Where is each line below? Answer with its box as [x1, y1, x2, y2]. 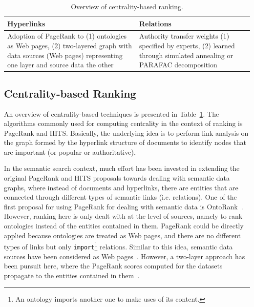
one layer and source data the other [7, 60, 114, 70]
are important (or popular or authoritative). [4, 146, 136, 157]
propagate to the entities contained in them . [4, 270, 140, 280]
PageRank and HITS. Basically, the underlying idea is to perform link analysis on [4, 127, 249, 138]
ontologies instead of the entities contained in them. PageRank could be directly [4, 221, 244, 231]
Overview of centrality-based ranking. [71, 1, 183, 11]
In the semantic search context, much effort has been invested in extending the [4, 163, 240, 173]
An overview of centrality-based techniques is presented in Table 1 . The [4, 108, 219, 119]
